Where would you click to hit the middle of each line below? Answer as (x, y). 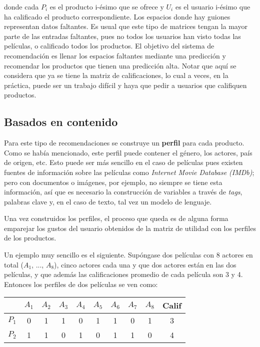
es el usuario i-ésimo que (213, 6)
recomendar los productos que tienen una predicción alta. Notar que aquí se (120, 65)
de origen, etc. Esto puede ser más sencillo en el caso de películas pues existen (123, 162)
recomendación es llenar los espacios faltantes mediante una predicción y (115, 55)
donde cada (21, 6)
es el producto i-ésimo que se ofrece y (107, 6)
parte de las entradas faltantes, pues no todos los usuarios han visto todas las (122, 36)
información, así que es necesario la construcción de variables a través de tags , (123, 192)
